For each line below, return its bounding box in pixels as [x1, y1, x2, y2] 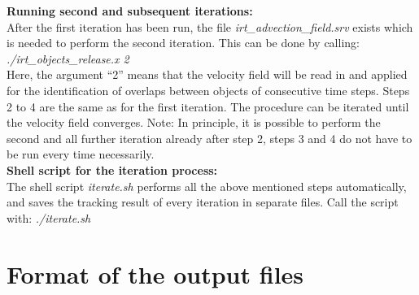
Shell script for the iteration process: [7, 161, 218, 178]
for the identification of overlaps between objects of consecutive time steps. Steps [7, 81, 410, 98]
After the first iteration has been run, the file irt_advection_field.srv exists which [7, 18, 413, 35]
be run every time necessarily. [7, 145, 155, 163]
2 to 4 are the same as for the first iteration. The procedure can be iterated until [7, 98, 409, 115]
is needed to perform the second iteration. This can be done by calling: [7, 34, 360, 51]
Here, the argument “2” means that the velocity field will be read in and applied [7, 66, 408, 83]
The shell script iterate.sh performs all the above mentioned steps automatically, [7, 177, 407, 194]
